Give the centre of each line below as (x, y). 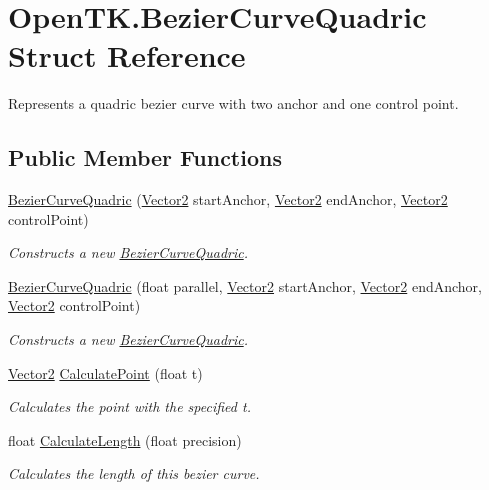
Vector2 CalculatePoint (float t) (105, 372)
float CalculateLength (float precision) (125, 439)
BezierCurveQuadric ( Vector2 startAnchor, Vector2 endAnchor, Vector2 (228, 199)
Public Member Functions (145, 157)
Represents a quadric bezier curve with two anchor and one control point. (233, 103)
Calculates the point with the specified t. (129, 406)
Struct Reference (127, 55)
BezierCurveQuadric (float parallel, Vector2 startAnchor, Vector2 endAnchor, (245, 285)
